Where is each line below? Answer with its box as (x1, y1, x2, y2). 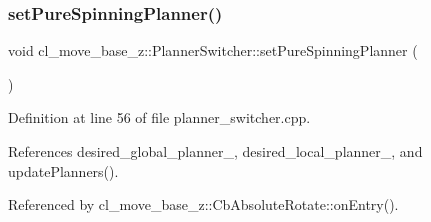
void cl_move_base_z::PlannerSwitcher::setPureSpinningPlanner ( (8, 40, 418, 61)
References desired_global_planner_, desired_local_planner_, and (8, 141, 423, 161)
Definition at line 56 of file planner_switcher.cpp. (8, 107, 311, 128)
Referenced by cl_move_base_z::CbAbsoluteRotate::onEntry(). (8, 194, 399, 215)
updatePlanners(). (8, 160, 119, 181)
